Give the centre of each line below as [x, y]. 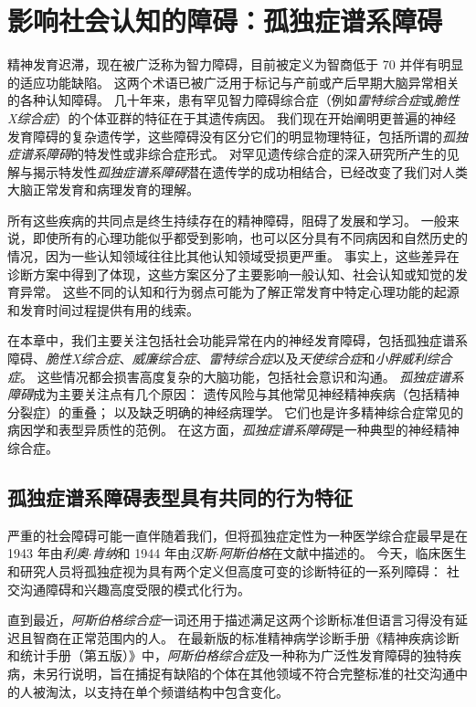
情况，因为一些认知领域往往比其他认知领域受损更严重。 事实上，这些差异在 [233, 256]
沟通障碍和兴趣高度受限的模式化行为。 [135, 589]
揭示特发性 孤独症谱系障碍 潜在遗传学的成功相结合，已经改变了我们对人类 [250, 171]
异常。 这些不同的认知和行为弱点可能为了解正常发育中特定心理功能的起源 [239, 292]
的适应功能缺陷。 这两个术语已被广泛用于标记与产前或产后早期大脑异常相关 [233, 82]
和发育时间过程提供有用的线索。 [103, 309]
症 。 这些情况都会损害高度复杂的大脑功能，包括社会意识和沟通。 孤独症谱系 [236, 376]
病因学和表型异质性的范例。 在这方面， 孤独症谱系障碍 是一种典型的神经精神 [233, 430]
